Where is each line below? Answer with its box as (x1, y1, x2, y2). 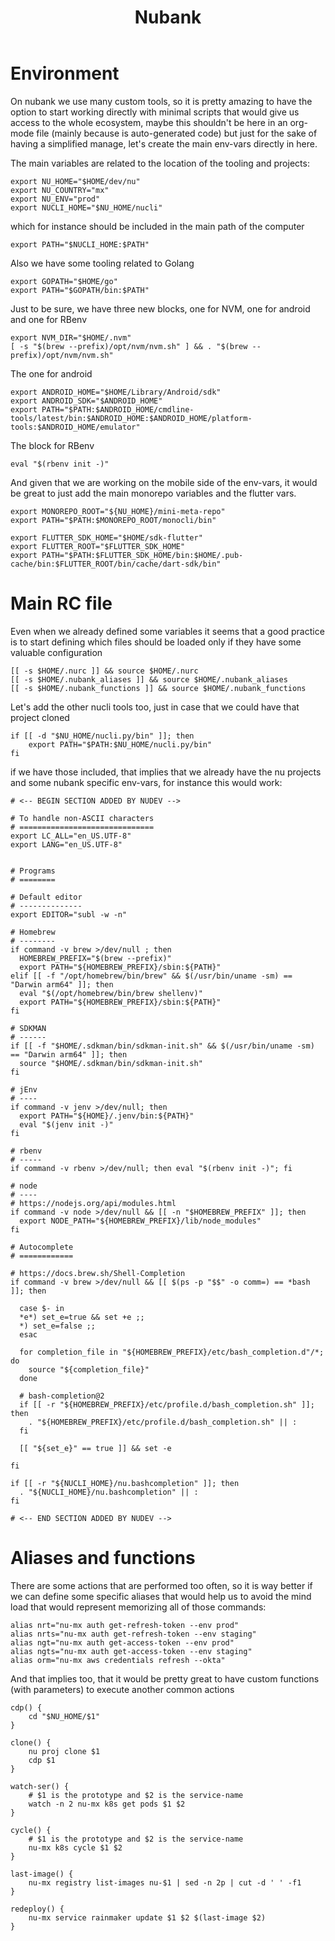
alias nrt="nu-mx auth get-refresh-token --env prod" (10, 1620, 240, 1630)
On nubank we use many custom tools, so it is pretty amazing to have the (10, 95, 313, 107)
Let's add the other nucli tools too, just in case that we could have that (10, 701, 300, 713)
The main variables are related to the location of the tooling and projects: (10, 157, 310, 169)
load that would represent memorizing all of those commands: (10, 1601, 267, 1613)
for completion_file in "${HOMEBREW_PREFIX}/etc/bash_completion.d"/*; (19, 1347, 325, 1357)
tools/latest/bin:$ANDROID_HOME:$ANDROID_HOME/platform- (10, 413, 253, 423)
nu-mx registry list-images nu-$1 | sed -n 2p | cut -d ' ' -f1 (28, 1877, 302, 1888)
